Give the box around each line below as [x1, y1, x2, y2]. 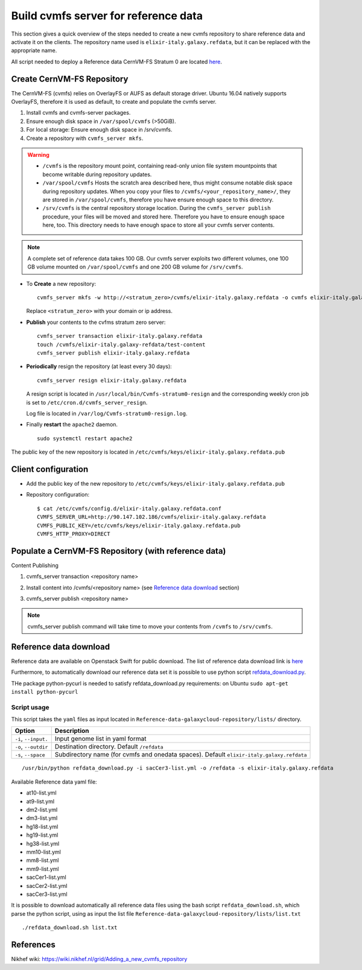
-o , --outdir [14, 743, 48, 751]
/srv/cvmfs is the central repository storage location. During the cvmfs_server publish [42, 204, 271, 212]
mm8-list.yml [26, 857, 59, 864]
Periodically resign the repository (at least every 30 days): [26, 363, 172, 370]
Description [54, 727, 90, 735]
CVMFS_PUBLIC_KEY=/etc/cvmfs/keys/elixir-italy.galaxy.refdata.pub [37, 522, 241, 529]
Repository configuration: [26, 491, 90, 498]
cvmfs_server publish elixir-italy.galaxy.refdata [37, 350, 190, 356]
